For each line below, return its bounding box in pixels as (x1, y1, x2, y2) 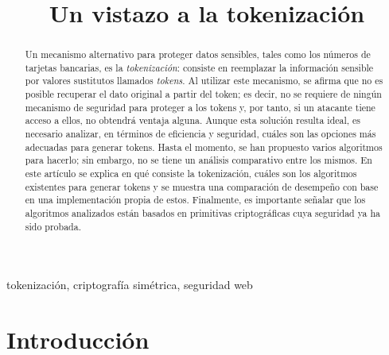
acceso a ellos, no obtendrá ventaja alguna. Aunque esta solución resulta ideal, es (25, 114, 361, 127)
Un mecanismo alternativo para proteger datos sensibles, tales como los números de (25, 48, 371, 61)
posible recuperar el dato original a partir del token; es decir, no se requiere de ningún (25, 87, 382, 101)
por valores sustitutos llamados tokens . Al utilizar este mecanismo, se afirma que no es (25, 74, 383, 87)
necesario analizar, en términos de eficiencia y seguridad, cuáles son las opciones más (25, 127, 376, 141)
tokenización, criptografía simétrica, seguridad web (6, 276, 253, 293)
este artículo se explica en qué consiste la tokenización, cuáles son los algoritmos (25, 167, 357, 180)
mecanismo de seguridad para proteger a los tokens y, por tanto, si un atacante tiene (25, 100, 375, 114)
